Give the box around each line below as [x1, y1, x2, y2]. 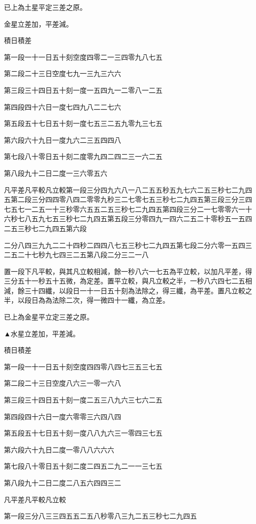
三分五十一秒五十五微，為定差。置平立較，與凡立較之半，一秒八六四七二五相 [4, 276, 252, 286]
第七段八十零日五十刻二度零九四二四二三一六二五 [4, 151, 162, 161]
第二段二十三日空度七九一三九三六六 [4, 68, 121, 79]
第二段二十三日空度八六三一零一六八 [4, 378, 121, 388]
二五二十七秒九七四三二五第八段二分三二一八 [4, 249, 149, 260]
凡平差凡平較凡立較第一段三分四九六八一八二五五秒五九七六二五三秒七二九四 [4, 184, 252, 195]
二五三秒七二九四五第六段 [4, 223, 87, 233]
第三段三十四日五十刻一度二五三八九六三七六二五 [4, 395, 162, 405]
